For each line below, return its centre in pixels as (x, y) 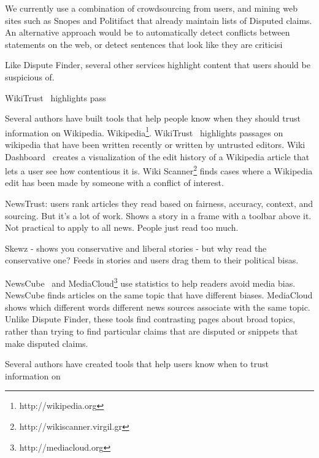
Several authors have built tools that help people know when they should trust (153, 118)
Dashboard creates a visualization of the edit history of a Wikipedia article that (157, 156)
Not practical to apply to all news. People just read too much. (122, 227)
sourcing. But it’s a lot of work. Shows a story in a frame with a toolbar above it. (158, 215)
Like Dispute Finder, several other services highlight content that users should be (158, 65)
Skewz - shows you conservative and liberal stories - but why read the (136, 248)
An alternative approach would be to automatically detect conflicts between (148, 32)
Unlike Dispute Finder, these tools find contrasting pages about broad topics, (150, 319)
